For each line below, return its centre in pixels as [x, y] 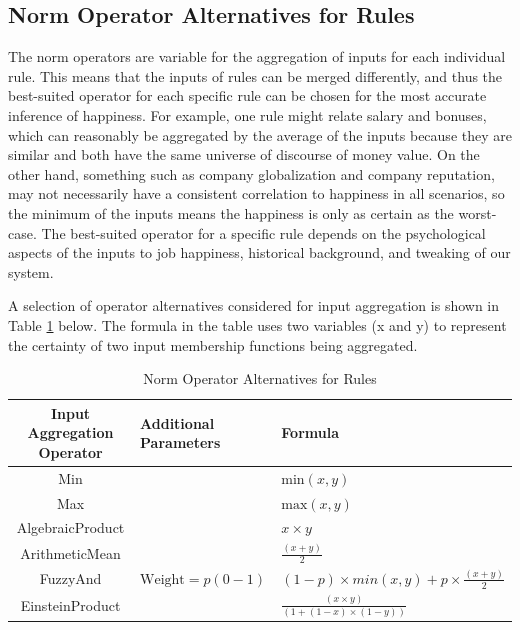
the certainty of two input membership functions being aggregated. [213, 344]
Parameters [180, 442]
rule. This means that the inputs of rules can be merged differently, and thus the [255, 75]
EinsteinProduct [70, 605]
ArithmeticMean [70, 552]
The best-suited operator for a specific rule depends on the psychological [263, 232]
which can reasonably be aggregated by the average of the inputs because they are [260, 134]
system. [31, 271]
